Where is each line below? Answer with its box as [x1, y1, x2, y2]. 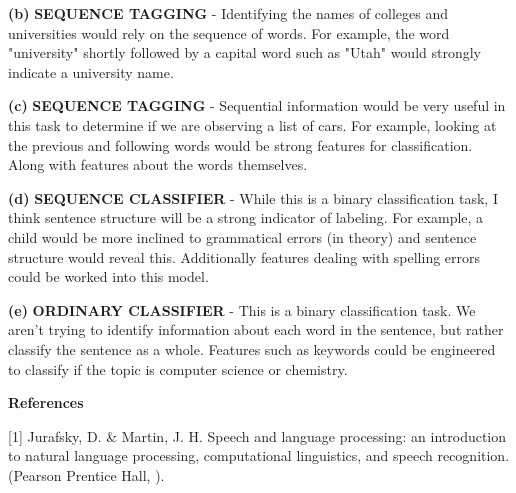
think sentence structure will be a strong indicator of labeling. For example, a [8, 207, 484, 228]
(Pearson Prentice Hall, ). [8, 464, 165, 485]
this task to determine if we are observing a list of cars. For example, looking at [8, 114, 497, 135]
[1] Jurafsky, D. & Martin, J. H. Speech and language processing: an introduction [8, 425, 507, 446]
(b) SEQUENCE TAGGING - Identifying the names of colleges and [8, 3, 449, 23]
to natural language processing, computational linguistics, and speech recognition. [8, 445, 510, 466]
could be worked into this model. [8, 266, 209, 287]
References [8, 392, 84, 413]
